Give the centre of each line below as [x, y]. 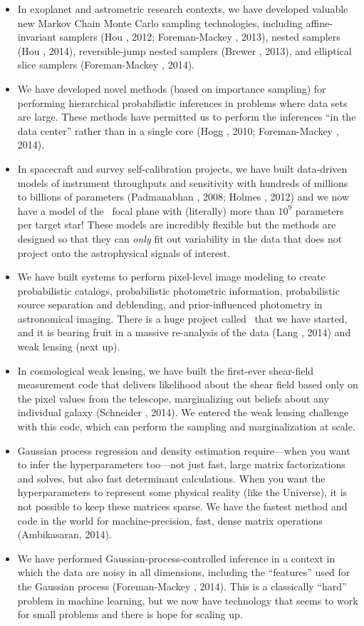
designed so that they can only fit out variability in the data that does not [180, 238]
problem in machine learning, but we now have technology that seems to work [188, 600]
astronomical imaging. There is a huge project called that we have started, [182, 318]
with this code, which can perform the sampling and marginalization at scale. [186, 426]
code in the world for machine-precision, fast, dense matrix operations [170, 520]
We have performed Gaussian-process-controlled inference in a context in [176, 558]
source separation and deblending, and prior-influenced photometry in [170, 304]
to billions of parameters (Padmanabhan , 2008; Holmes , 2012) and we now [183, 197]
